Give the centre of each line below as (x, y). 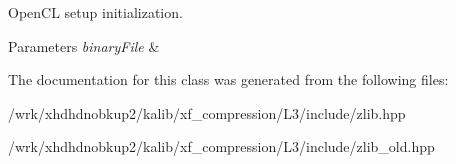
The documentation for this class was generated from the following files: (228, 79)
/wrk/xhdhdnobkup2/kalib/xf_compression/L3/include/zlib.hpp (207, 112)
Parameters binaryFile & (84, 45)
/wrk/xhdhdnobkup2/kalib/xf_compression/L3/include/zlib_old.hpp (221, 146)
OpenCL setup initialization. (95, 12)
